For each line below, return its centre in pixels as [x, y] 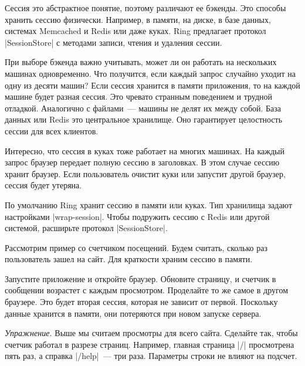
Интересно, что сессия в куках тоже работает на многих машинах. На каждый [145, 150]
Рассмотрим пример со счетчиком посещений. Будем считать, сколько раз [136, 247]
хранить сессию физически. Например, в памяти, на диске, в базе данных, [138, 19]
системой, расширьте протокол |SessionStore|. [86, 228]
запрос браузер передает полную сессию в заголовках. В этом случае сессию [142, 162]
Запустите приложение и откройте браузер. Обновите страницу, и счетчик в [140, 278]
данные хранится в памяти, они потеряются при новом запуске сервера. [133, 313]
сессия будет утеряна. [43, 185]
